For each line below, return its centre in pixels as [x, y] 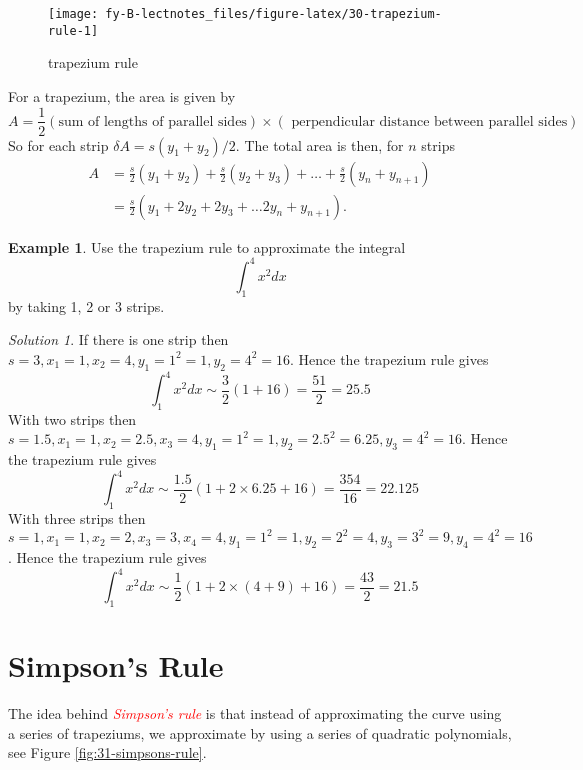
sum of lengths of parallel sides [152, 121]
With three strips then [77, 518]
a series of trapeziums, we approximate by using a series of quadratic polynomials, [260, 732]
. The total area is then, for [319, 144]
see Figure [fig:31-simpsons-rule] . [107, 752]
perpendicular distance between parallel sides [429, 121]
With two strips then [72, 418]
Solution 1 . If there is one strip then [118, 339]
